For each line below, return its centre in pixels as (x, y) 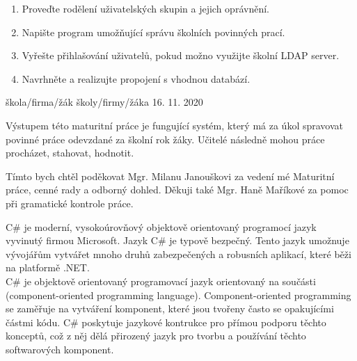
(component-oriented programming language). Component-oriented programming (178, 295)
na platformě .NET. (48, 267)
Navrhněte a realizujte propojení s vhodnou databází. (136, 78)
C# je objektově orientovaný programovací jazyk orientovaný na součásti (161, 281)
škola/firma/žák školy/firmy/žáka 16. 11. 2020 (104, 102)
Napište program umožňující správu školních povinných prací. (153, 32)
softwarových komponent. (60, 349)
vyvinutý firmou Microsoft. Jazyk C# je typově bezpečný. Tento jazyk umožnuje (177, 240)
